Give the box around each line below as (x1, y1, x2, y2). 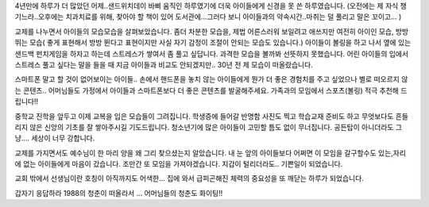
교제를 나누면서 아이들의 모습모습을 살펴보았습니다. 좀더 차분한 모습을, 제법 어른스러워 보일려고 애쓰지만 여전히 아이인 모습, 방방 (14, 26, 409, 36)
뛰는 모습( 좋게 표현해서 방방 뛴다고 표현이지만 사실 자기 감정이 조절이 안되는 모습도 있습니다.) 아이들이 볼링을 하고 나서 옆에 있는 (14, 38, 412, 48)
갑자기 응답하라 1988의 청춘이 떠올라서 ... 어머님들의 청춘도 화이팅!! (14, 188, 223, 197)
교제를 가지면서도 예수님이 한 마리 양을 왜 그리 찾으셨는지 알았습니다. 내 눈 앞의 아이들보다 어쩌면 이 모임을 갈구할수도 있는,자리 (14, 148, 407, 158)
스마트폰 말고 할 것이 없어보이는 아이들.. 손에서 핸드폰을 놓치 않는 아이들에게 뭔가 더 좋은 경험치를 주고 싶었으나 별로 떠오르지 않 (14, 75, 408, 84)
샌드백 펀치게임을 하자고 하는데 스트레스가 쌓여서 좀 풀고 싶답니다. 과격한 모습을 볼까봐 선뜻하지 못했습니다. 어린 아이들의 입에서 (14, 48, 409, 59)
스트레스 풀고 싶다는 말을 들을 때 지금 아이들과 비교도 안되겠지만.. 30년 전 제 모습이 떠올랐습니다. (14, 59, 313, 69)
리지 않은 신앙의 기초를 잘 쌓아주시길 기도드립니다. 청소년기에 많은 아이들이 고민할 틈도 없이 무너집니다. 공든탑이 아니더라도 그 (14, 122, 403, 132)
